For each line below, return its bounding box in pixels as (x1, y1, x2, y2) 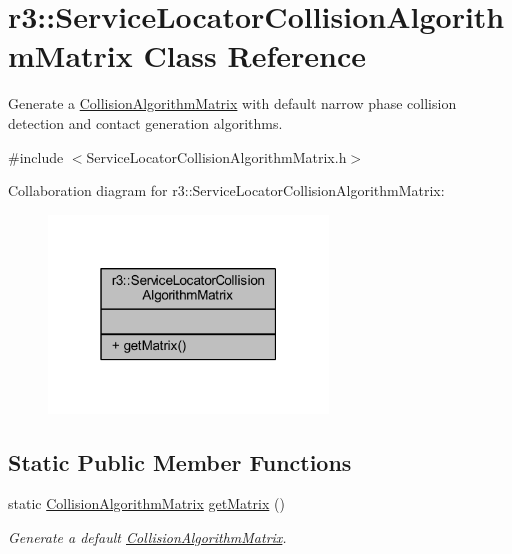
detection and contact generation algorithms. (8, 112, 283, 133)
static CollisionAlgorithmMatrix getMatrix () (8, 493, 285, 514)
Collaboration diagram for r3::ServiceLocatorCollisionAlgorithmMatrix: (8, 180, 445, 201)
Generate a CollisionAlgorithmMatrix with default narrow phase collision (8, 93, 457, 114)
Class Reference (143, 35, 366, 76)
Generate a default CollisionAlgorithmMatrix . (8, 526, 287, 547)
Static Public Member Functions (8, 446, 352, 477)
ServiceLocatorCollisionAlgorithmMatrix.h (86, 146, 347, 167)
